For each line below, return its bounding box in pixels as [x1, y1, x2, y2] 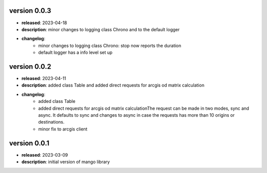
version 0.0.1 [9, 139, 49, 147]
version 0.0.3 [9, 6, 51, 15]
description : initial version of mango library [21, 159, 110, 165]
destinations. [38, 119, 65, 125]
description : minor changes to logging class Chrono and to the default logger [21, 26, 180, 32]
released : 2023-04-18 [21, 20, 67, 26]
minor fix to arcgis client [38, 126, 88, 132]
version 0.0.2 [9, 62, 51, 71]
